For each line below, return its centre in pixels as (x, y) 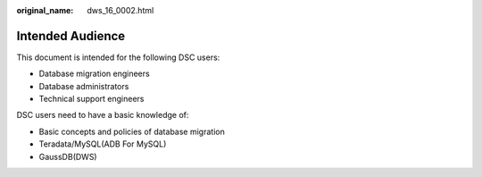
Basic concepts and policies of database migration (132, 131)
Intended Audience (71, 36)
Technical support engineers (91, 99)
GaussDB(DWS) (68, 156)
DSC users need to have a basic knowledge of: (103, 115)
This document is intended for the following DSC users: (118, 57)
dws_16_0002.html (120, 10)
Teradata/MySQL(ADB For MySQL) (103, 144)
